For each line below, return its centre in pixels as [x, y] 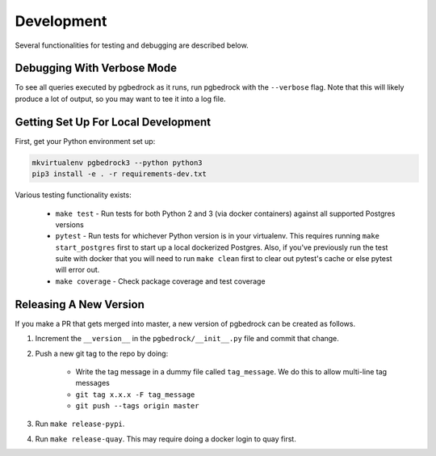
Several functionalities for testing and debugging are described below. [132, 45]
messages [93, 383]
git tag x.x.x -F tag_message [135, 395]
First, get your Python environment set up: [85, 141]
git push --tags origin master [137, 406]
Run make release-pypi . [80, 424]
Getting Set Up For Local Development [113, 122]
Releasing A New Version [80, 304]
